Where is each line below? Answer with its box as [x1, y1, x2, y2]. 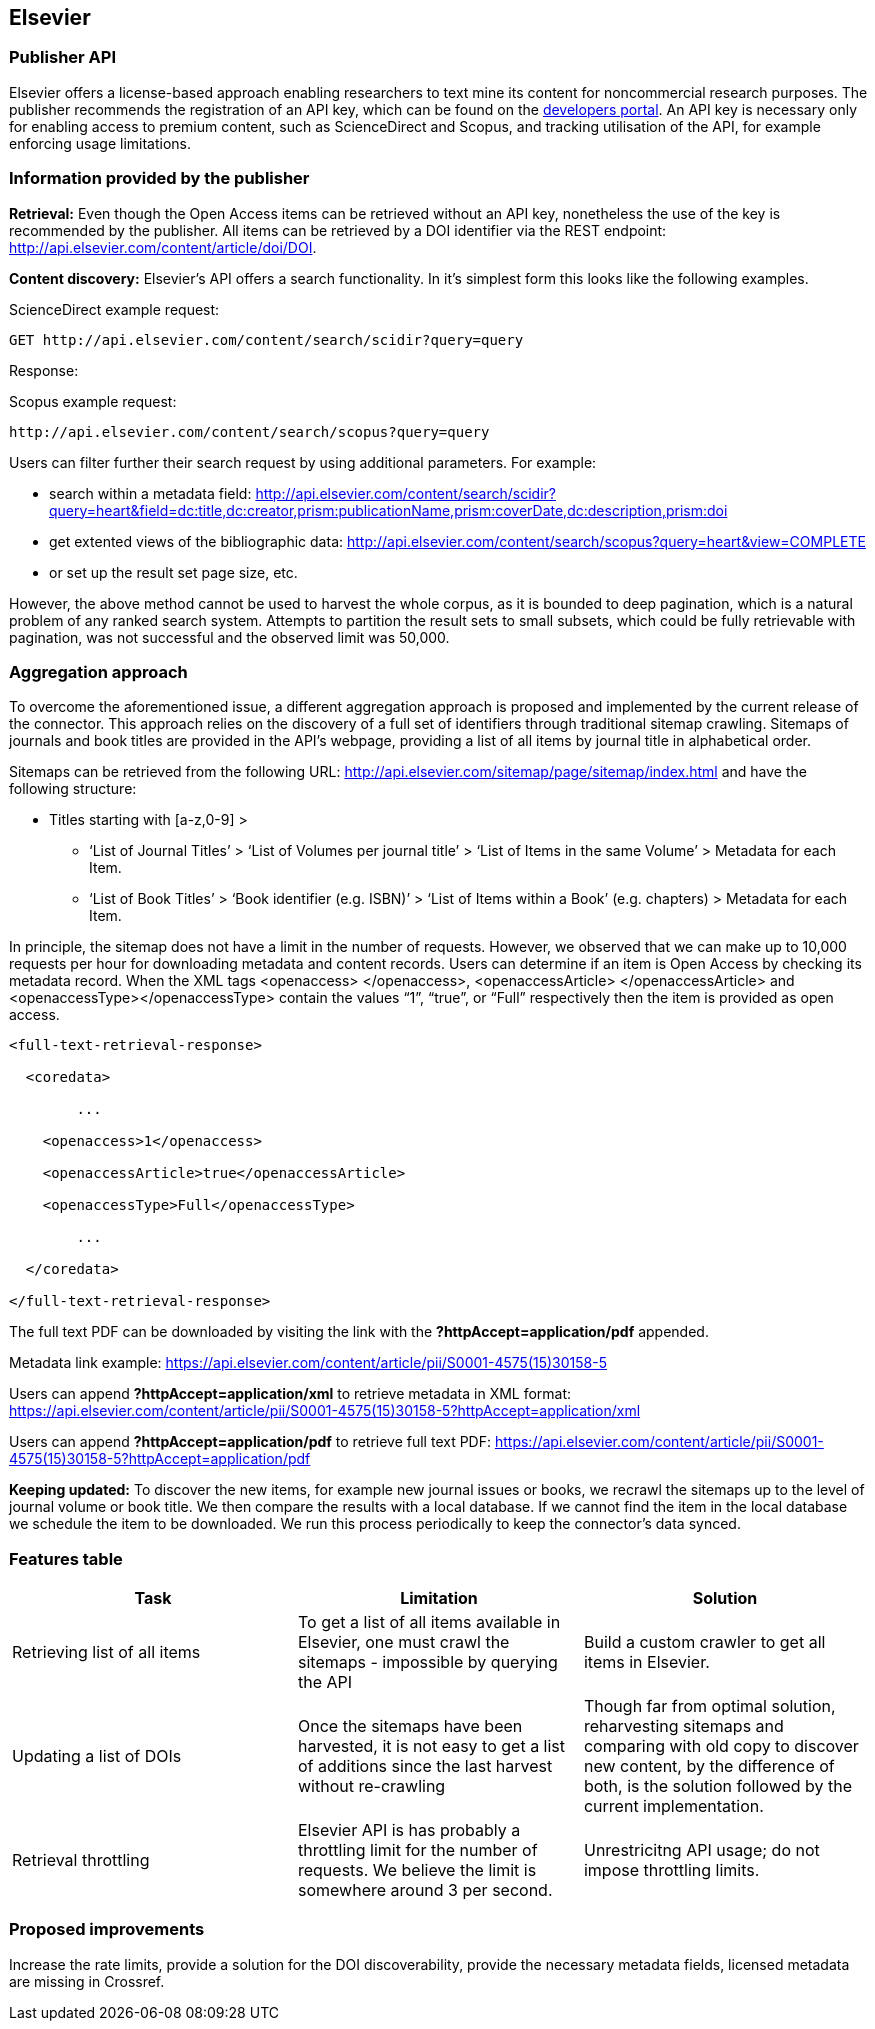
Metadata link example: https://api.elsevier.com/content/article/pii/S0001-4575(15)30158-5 [9, 1354, 607, 1372]
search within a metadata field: [49, 484, 252, 502]
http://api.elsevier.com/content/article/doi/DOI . [9, 238, 317, 256]
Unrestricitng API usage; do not [583, 1840, 820, 1861]
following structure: [9, 780, 137, 798]
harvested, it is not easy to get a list [297, 1736, 566, 1757]
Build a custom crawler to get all [583, 1632, 826, 1653]
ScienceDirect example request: [9, 300, 220, 318]
